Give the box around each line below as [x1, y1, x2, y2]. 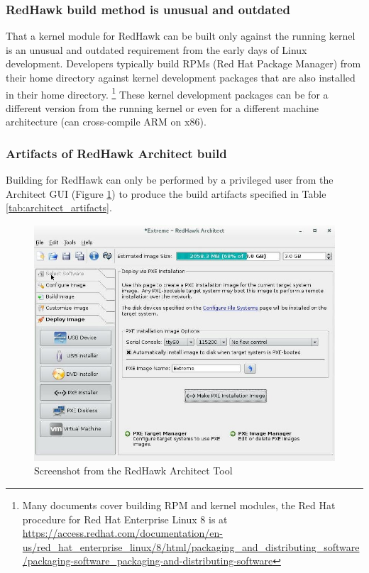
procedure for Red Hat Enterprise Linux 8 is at [22, 511, 228, 526]
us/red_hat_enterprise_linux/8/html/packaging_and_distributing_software [22, 539, 360, 554]
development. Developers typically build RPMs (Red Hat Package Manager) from [6, 56, 361, 71]
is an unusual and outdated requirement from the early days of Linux [6, 42, 307, 57]
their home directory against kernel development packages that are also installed [6, 70, 356, 84]
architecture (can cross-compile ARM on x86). [6, 114, 206, 129]
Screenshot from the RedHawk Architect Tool [34, 463, 233, 478]
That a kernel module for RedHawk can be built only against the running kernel [6, 28, 356, 43]
